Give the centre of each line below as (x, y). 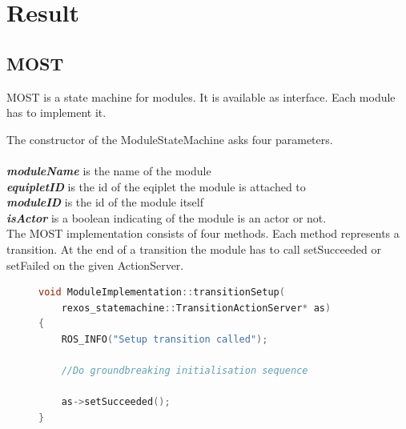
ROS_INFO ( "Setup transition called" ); (165, 339)
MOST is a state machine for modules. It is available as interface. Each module (201, 96)
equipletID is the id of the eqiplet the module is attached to (156, 186)
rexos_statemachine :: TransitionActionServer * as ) (196, 308)
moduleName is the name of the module (109, 170)
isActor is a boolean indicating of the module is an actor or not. (167, 217)
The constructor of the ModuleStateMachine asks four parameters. (170, 139)
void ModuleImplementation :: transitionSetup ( (162, 293)
